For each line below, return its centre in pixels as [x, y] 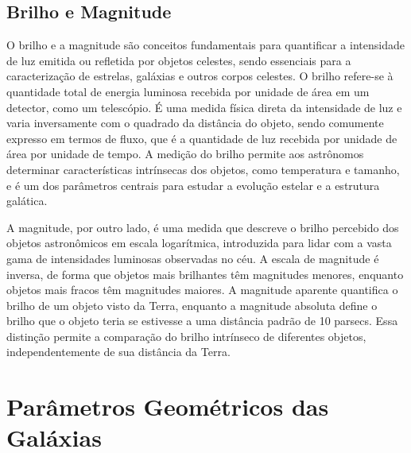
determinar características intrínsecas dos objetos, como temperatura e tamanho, [203, 169]
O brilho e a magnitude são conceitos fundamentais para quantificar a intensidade [205, 45]
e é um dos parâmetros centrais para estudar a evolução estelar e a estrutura [193, 185]
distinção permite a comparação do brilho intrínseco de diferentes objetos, [186, 336]
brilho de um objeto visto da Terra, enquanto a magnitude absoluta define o [192, 305]
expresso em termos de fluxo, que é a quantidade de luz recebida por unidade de [202, 138]
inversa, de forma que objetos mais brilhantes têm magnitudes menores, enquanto [205, 274]
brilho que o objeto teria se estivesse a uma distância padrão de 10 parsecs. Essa [202, 321]
